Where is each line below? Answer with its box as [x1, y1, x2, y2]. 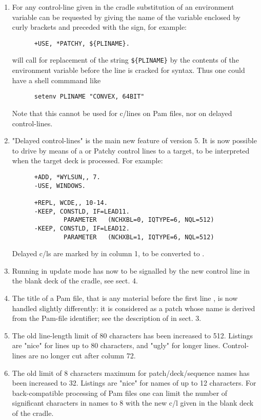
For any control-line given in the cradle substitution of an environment [12, 2, 234, 12]
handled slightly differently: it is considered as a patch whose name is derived [12, 302, 255, 313]
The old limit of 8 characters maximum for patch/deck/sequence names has [12, 367, 250, 378]
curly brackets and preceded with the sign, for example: [12, 22, 187, 32]
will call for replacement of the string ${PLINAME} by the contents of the [12, 54, 239, 65]
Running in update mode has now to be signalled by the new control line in [12, 265, 250, 276]
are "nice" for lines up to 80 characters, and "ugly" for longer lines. [12, 340, 220, 351]
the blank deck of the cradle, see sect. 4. [12, 275, 138, 286]
